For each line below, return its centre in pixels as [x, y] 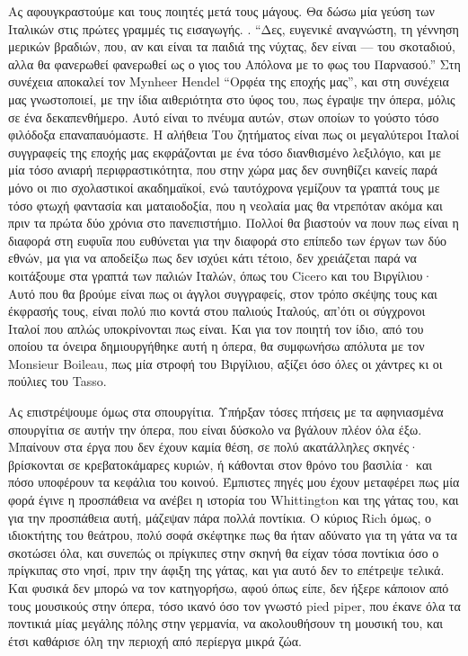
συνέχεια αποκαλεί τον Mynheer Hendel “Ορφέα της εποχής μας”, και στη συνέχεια [229, 81]
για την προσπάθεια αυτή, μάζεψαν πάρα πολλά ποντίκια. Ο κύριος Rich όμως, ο [220, 517]
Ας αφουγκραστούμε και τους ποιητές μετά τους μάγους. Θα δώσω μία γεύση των [221, 11]
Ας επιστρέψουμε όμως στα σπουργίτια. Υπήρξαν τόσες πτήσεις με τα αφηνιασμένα [226, 412]
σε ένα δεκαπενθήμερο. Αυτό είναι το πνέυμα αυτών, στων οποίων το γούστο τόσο [224, 117]
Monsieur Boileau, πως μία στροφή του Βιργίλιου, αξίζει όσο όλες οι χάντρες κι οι [225, 363]
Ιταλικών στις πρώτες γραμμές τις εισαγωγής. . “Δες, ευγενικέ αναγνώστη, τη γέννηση [234, 28]
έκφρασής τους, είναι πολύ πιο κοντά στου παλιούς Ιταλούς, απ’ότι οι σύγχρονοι [217, 311]
